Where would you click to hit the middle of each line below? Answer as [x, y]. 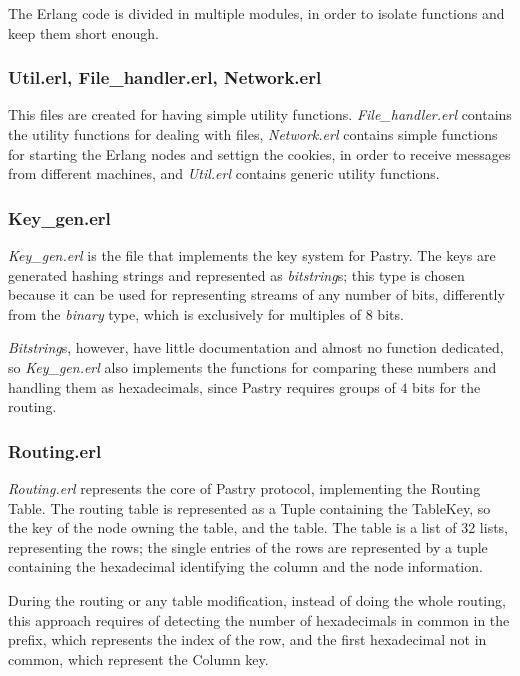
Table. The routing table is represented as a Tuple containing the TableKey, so [249, 507]
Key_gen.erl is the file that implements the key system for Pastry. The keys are [252, 255]
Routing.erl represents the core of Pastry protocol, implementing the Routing [244, 487]
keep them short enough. [84, 32]
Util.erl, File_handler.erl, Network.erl [165, 77]
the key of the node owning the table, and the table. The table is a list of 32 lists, [258, 527]
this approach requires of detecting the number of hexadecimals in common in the [259, 619]
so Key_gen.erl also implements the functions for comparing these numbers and [252, 366]
